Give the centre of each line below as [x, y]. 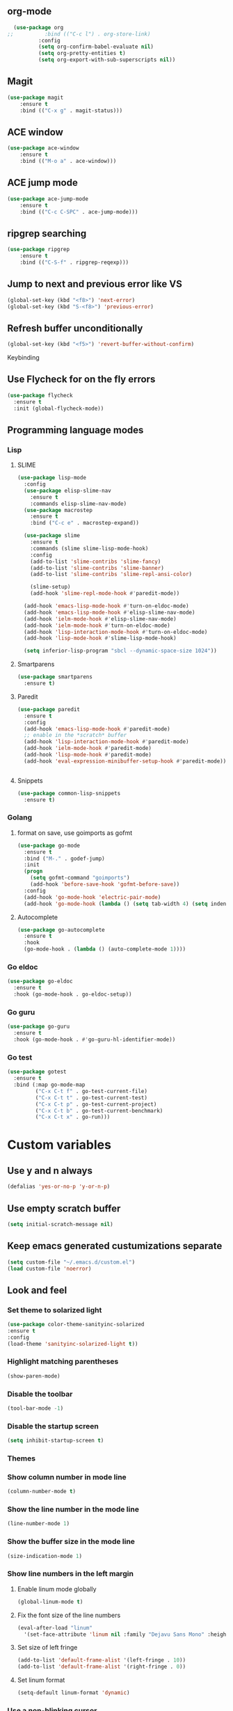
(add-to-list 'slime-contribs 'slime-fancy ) [96, 562]
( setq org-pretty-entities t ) [82, 54]
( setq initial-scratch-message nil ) [60, 1224]
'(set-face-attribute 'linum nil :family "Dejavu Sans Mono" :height [127, 1634]
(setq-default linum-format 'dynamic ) [73, 1693]
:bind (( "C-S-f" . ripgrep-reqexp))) [74, 262]
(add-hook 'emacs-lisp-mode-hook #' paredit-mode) [97, 729]
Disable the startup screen [53, 1426]
